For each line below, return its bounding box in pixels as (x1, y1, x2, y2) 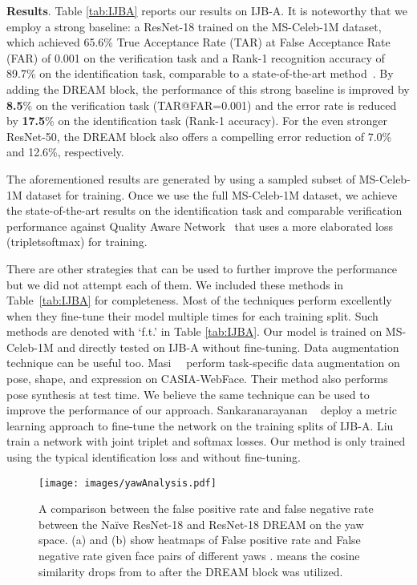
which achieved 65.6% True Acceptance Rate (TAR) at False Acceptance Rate (6, 34, 391, 50)
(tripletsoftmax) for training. (6, 233, 148, 250)
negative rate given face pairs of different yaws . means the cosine (38, 547, 360, 564)
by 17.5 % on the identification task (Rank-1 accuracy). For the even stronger (6, 112, 387, 129)
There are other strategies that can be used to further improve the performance (6, 260, 398, 276)
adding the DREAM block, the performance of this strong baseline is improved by (6, 80, 410, 97)
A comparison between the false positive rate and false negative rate (38, 500, 374, 517)
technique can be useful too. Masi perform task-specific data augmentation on (6, 354, 400, 371)
